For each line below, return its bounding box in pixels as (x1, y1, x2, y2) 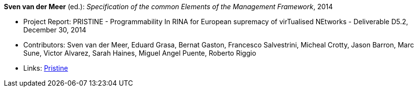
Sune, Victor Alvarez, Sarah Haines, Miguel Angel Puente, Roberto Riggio (23, 49, 257, 57)
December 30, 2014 (23, 26, 86, 34)
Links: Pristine (23, 64, 68, 72)
